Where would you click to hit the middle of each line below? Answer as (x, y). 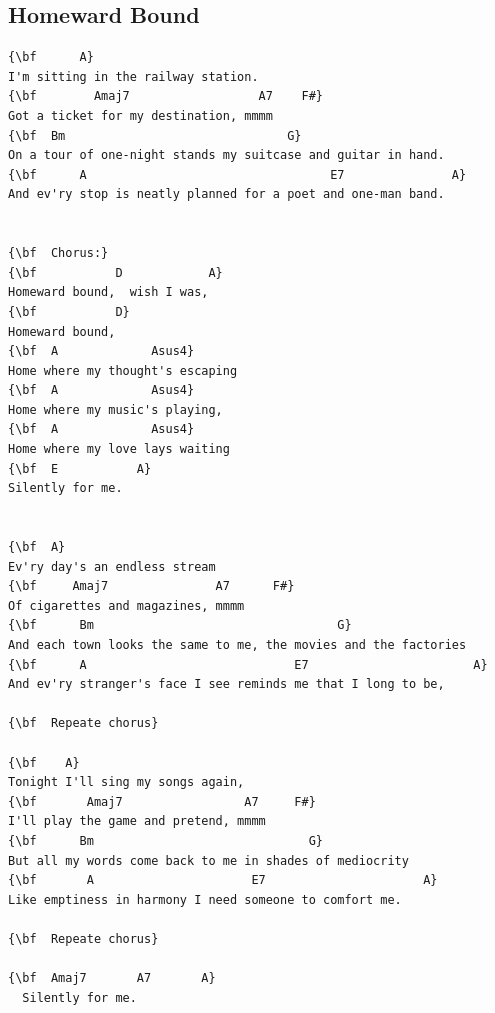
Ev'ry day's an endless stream (112, 566)
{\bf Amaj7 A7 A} (112, 978)
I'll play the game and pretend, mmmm (137, 821)
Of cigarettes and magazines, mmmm (126, 605)
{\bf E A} (80, 468)
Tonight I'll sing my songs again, (126, 782)
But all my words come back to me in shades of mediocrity (208, 860)
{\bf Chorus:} (58, 253)
